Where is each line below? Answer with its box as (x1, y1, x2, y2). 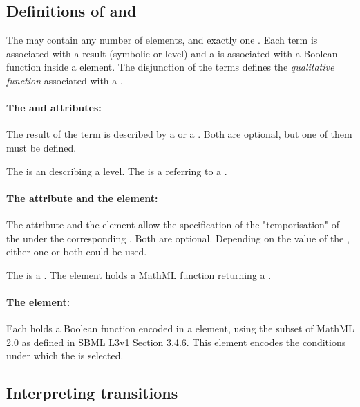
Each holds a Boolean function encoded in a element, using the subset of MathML (6, 321, 354, 336)
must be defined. (6, 140, 77, 154)
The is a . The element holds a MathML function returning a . (6, 267, 272, 282)
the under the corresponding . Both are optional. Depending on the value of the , (6, 230, 350, 245)
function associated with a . (6, 73, 123, 87)
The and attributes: (6, 100, 102, 115)
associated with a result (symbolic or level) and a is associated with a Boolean (6, 46, 338, 60)
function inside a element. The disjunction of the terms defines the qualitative (6, 60, 334, 74)
